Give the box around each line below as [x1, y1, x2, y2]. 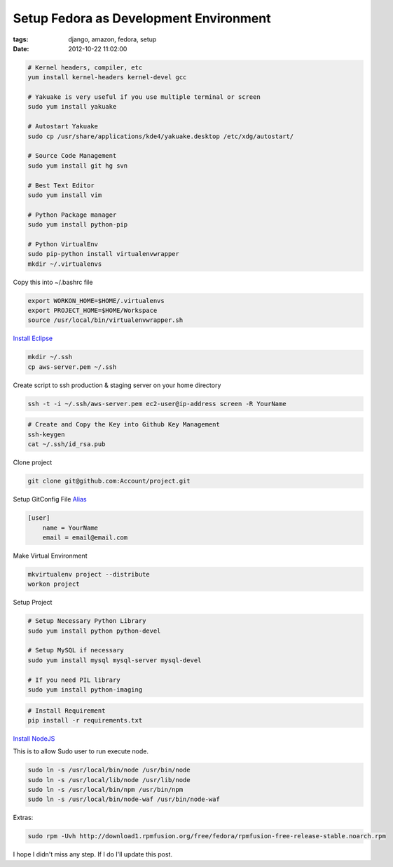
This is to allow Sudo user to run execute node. [13, 747, 149, 755]
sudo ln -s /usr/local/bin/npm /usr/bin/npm [27, 786, 184, 794]
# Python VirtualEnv [27, 240, 98, 248]
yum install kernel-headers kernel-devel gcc [27, 74, 187, 81]
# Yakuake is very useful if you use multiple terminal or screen [27, 93, 261, 101]
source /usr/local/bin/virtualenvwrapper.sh [27, 316, 184, 324]
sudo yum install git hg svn [27, 161, 128, 170]
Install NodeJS [13, 734, 55, 743]
